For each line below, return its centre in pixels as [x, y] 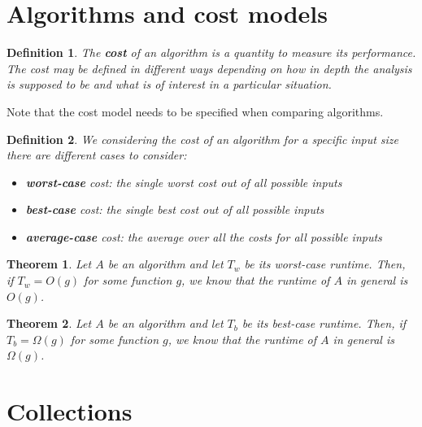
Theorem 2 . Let [49, 323]
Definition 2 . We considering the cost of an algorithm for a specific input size [203, 139]
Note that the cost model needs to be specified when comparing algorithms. [195, 111]
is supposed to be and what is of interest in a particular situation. [169, 84]
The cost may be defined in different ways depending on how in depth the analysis [209, 68]
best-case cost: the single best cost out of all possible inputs [175, 209]
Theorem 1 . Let [49, 264]
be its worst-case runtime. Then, [325, 264]
